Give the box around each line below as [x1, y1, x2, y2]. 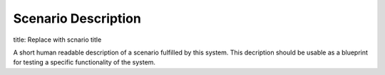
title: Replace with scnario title [13, 35, 102, 44]
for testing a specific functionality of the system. [13, 58, 156, 67]
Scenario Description [13, 11, 142, 26]
